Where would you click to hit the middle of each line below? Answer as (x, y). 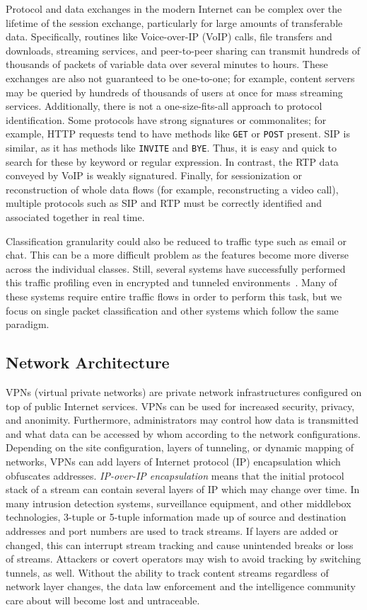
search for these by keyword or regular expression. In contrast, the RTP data (172, 161)
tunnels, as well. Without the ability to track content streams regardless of (167, 572)
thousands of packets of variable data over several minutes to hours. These (167, 64)
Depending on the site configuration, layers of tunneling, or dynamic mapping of (180, 447)
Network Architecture (88, 362)
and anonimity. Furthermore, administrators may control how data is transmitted (182, 420)
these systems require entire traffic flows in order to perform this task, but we (174, 296)
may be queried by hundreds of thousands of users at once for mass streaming (174, 92)
